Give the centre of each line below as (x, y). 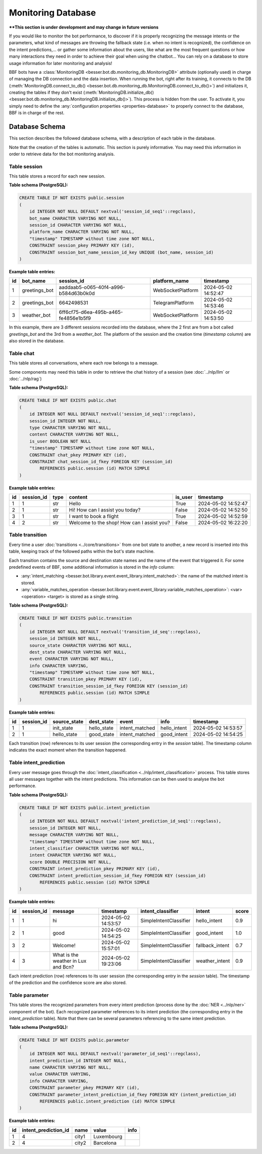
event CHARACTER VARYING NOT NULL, (72, 659)
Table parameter (29, 995)
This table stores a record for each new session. (57, 176)
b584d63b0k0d (77, 294)
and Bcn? (63, 967)
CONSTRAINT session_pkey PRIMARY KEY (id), (82, 246)
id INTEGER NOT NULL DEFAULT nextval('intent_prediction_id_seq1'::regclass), (125, 821)
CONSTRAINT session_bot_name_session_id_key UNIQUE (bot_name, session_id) (122, 252)
